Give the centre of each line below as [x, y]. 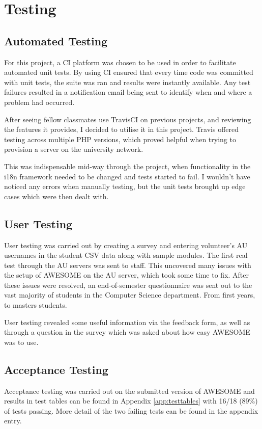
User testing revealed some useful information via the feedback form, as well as [127, 322]
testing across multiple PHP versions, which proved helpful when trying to [120, 139]
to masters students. [36, 305]
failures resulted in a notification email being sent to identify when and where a [128, 92]
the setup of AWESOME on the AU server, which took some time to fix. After [127, 275]
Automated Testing [56, 41]
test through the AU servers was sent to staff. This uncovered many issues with [128, 265]
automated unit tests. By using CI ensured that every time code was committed [129, 72]
